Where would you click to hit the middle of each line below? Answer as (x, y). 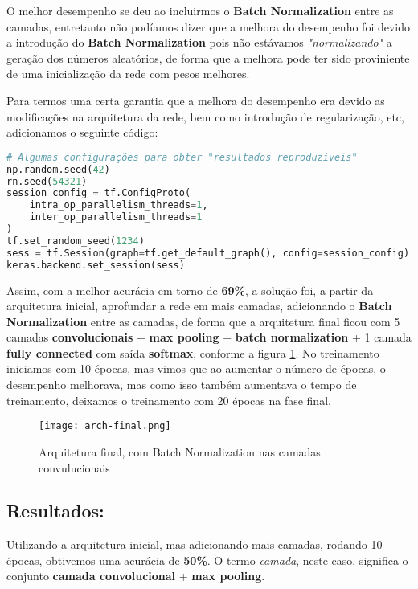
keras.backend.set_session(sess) (96, 265)
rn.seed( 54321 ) (47, 181)
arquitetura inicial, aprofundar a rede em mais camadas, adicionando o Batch (199, 306)
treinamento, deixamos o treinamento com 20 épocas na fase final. (169, 400)
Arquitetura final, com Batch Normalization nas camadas (180, 451)
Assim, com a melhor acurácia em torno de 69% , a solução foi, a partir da (190, 290)
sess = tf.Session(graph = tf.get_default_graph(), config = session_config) (208, 253)
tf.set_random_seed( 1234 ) (76, 241)
